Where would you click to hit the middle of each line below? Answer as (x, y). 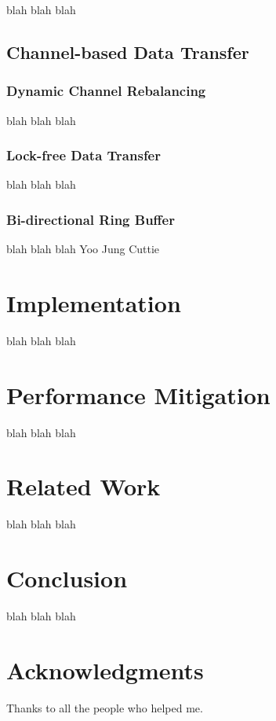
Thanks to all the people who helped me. (105, 707)
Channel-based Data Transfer (128, 51)
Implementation (94, 303)
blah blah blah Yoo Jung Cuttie (83, 249)
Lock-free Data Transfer (84, 155)
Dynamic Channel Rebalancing (106, 91)
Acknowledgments (105, 669)
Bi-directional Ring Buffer (91, 219)
